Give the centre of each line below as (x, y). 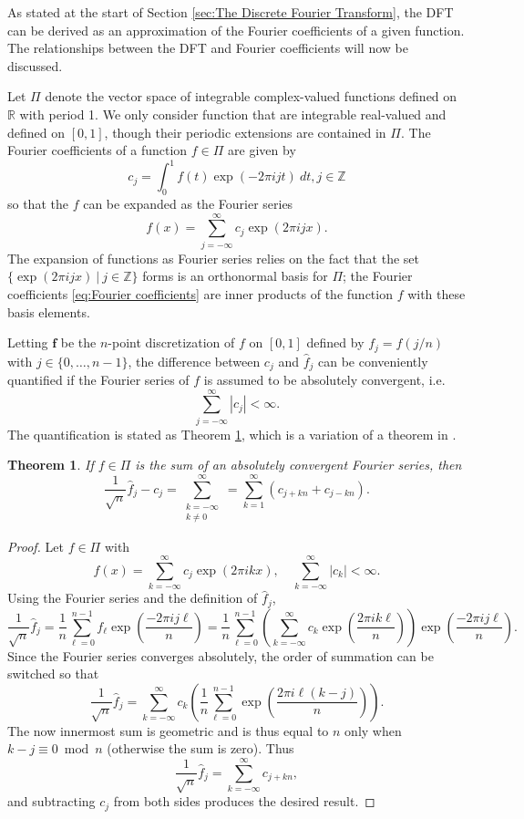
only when (373, 730)
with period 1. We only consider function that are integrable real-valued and (233, 114)
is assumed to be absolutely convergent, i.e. (324, 380)
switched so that (53, 674)
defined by (335, 342)
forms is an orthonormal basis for (235, 276)
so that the (38, 204)
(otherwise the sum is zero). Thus (200, 748)
